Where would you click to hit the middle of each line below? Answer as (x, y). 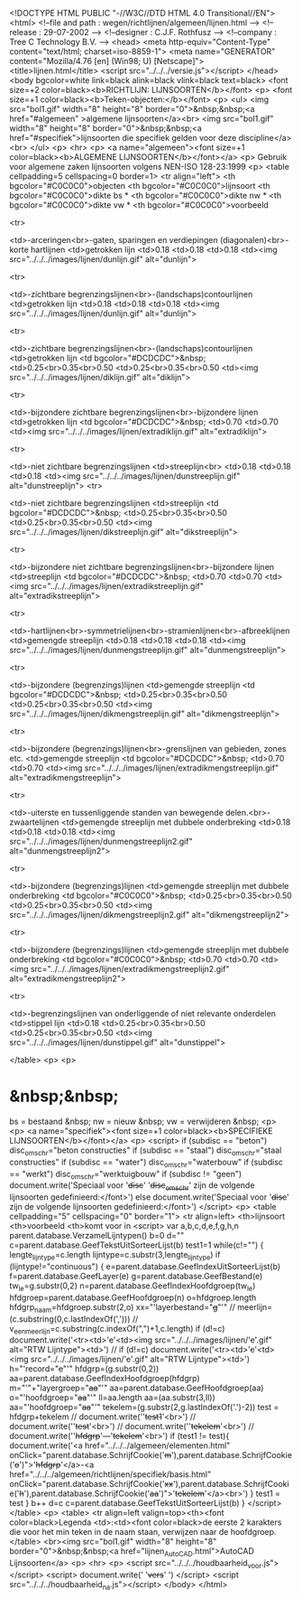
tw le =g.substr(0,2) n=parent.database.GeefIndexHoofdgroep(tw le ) (133, 1286)
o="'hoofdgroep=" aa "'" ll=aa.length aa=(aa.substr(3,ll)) (113, 1398)
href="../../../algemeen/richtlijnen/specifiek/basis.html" (110, 1474)
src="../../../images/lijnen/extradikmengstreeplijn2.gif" (130, 969)
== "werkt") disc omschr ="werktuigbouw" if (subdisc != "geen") (126, 1175)
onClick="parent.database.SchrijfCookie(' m (91, 1455)
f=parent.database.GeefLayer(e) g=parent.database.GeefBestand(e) (136, 1276)
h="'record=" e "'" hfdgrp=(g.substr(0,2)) (84, 1369)
